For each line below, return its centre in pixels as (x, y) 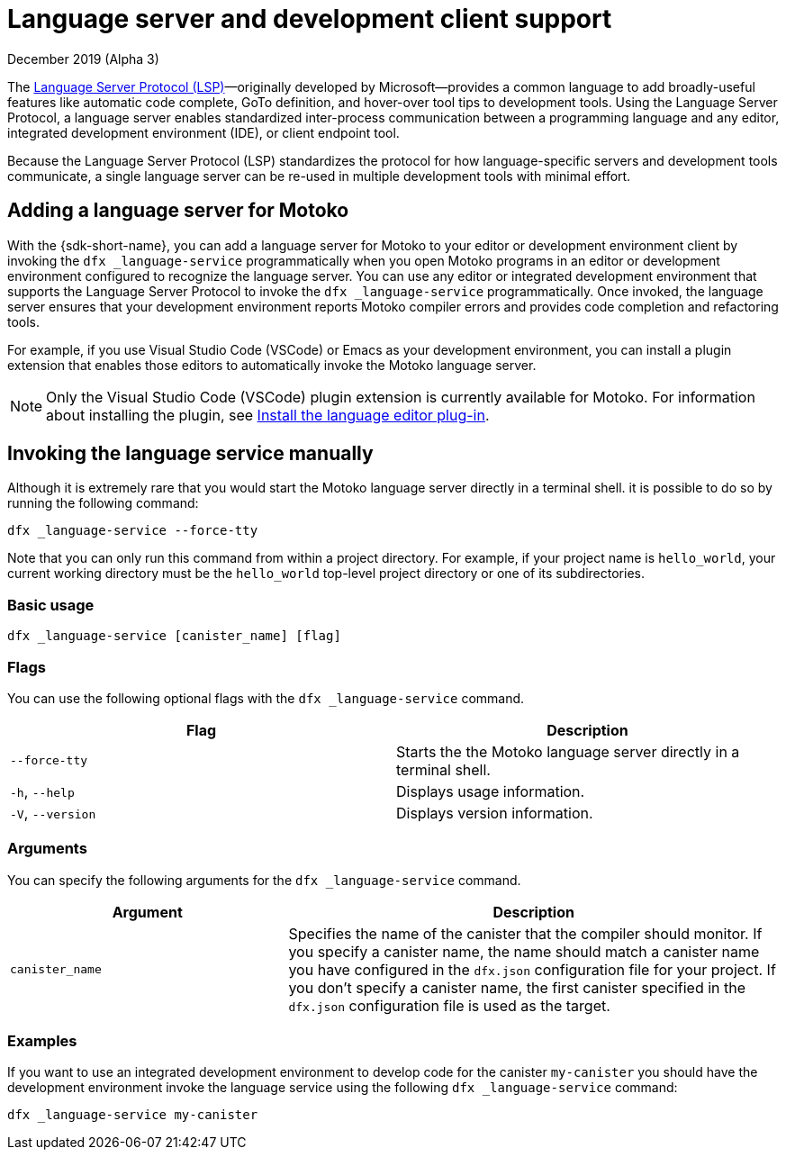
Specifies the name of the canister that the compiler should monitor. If (525, 933)
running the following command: (103, 503)
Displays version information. (495, 813)
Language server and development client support (310, 19)
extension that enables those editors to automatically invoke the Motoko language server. (272, 365)
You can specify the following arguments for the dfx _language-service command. (264, 880)
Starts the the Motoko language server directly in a (568, 751)
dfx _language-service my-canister (133, 1115)
